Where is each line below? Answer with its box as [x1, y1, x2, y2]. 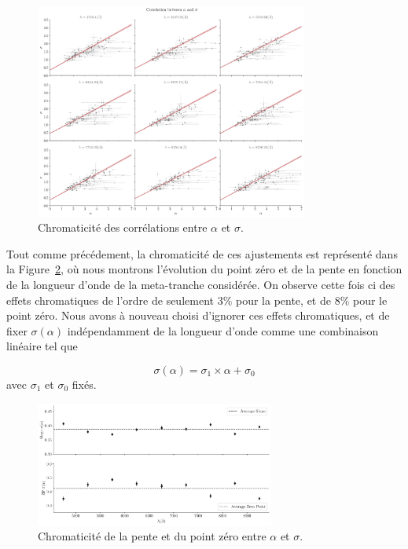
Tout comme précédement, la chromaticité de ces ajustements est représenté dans [6, 245, 398, 262]
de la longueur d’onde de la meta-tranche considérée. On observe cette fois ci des [6, 276, 395, 292]
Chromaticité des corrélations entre [38, 219, 208, 236]
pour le [352, 291, 388, 308]
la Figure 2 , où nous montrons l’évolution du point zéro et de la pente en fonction [6, 261, 402, 277]
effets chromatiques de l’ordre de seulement [6, 291, 214, 308]
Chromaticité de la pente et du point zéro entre [38, 528, 266, 544]
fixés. [72, 375, 97, 392]
